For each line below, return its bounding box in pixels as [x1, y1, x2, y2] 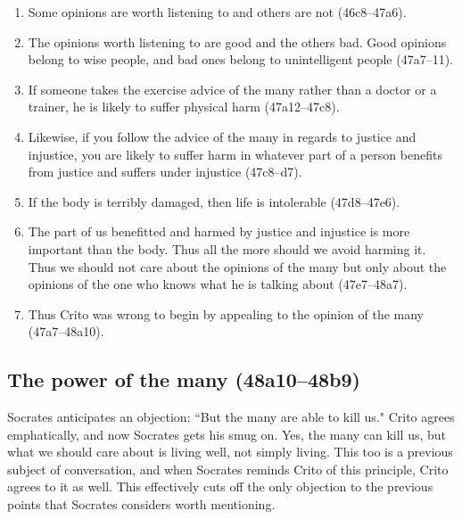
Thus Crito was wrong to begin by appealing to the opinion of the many [28, 304, 424, 323]
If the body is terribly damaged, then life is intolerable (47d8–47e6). [28, 192, 400, 210]
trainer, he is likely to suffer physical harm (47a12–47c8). [28, 97, 340, 116]
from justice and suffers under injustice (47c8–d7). [28, 162, 302, 181]
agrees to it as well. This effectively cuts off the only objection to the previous [7, 477, 433, 496]
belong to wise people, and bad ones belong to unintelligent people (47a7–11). [28, 50, 453, 69]
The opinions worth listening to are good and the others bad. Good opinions [28, 32, 447, 51]
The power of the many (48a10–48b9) [7, 366, 360, 393]
